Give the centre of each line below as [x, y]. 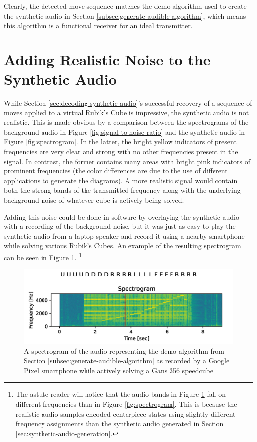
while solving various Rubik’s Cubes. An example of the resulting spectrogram [123, 246]
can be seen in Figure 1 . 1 [43, 256]
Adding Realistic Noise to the [107, 59]
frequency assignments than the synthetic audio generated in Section [120, 423]
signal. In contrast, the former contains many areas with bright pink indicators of [127, 161]
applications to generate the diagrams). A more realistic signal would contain [121, 180]
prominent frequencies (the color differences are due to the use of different [116, 171]
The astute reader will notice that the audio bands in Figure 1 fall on [121, 394]
